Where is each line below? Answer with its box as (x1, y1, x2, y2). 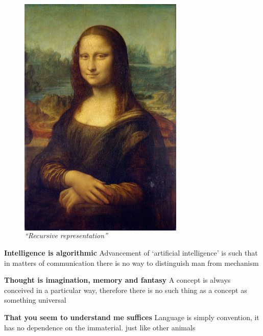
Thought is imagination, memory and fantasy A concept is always (4, 275, 231, 285)
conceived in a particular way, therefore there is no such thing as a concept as (4, 284, 247, 295)
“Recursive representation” (25, 230, 108, 241)
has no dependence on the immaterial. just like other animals (4, 322, 196, 332)
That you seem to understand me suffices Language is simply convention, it (4, 311, 259, 322)
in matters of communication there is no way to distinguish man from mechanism (4, 257, 259, 268)
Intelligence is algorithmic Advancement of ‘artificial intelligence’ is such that (4, 247, 258, 258)
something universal (4, 295, 66, 305)
